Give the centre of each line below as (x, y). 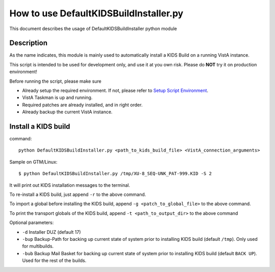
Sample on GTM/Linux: (34, 162)
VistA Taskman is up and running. (57, 97)
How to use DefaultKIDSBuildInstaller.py (96, 13)
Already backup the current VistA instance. (67, 112)
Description (29, 43)
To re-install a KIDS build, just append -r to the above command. (78, 194)
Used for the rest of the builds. (54, 261)
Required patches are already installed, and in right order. (82, 105)
